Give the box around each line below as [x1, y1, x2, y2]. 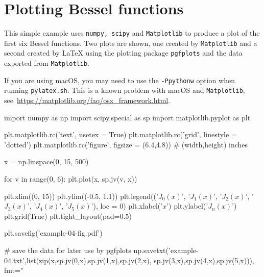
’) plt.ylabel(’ [166, 200, 208, 211]
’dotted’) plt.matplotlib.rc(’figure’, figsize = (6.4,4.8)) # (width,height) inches [4, 139, 248, 149]
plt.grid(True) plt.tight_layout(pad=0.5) [4, 210, 132, 221]
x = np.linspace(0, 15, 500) [4, 156, 89, 167]
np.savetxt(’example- [133, 245, 199, 255]
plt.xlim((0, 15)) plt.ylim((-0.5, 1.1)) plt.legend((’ [4, 190, 158, 201]
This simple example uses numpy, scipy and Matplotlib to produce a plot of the [4, 28, 260, 38]
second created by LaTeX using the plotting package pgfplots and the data [4, 47, 243, 58]
